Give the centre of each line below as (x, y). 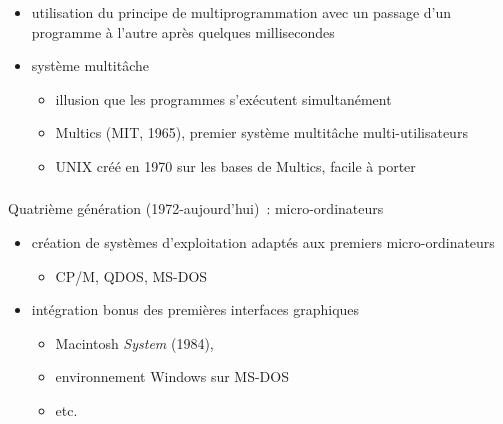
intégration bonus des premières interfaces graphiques (195, 309)
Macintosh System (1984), (134, 342)
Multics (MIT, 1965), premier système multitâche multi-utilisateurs (261, 132)
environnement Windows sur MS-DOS (172, 376)
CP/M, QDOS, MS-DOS (131, 275)
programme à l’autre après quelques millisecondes (183, 31)
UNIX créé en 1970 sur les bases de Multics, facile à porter (235, 165)
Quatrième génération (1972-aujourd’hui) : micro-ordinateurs (196, 208)
